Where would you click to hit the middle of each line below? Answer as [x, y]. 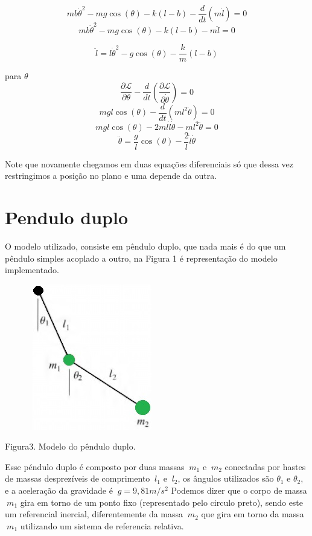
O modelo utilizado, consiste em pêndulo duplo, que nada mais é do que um [145, 246]
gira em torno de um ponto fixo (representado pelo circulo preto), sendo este [162, 502]
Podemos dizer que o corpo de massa [239, 490]
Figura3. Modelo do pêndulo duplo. [70, 446]
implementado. [32, 270]
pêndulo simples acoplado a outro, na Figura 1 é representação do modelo [141, 258]
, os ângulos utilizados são [226, 478]
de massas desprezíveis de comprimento [78, 478]
